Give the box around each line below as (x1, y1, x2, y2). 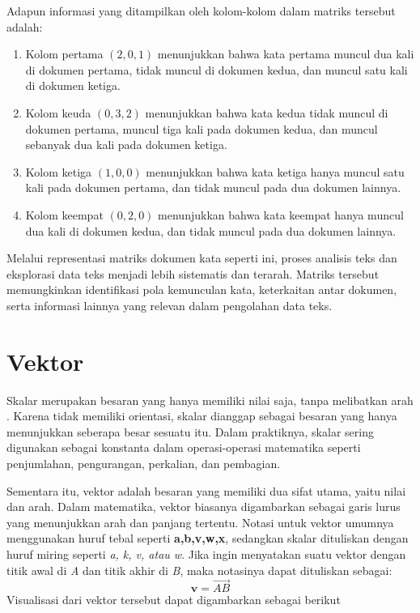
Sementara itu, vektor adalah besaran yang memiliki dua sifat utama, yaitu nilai (6, 482, 406, 499)
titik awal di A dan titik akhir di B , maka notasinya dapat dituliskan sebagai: (6, 561, 392, 578)
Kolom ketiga (25, 163, 92, 180)
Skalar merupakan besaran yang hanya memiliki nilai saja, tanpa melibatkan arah (6, 391, 414, 408)
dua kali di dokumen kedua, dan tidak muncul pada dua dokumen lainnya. (25, 222, 397, 239)
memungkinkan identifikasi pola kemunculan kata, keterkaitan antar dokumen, (6, 281, 397, 298)
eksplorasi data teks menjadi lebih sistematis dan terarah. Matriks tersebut (6, 265, 380, 282)
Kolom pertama (25, 45, 104, 62)
